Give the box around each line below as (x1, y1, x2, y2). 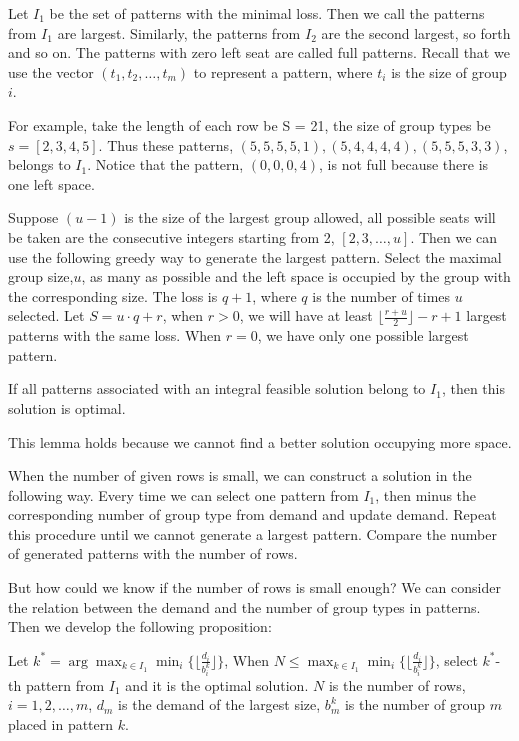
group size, (8, 266, 74, 287)
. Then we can (410, 226, 498, 247)
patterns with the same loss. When (8, 325, 222, 346)
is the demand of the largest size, (118, 694, 321, 715)
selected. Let (8, 305, 85, 326)
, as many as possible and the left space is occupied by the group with (81, 266, 511, 287)
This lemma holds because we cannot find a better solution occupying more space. (8, 431, 512, 452)
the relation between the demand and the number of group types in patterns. (8, 596, 481, 617)
